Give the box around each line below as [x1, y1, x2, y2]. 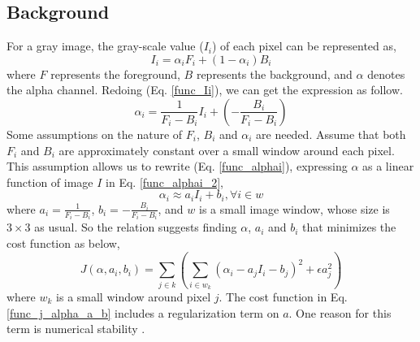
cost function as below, [6, 234, 120, 251]
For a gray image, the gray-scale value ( [6, 37, 204, 54]
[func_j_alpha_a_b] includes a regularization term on [6, 304, 279, 321]
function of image [6, 173, 93, 190]
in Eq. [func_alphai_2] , [106, 173, 224, 190]
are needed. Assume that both [256, 125, 406, 142]
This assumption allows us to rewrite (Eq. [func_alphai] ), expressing [6, 158, 348, 175]
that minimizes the [302, 219, 396, 236]
